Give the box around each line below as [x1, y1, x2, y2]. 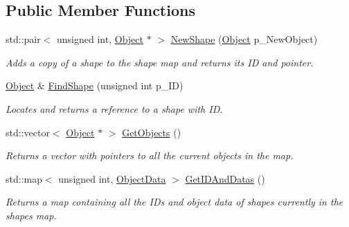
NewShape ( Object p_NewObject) [170, 32, 318, 46]
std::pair [6, 32, 41, 46]
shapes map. [6, 208, 57, 222]
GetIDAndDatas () [185, 171, 265, 185]
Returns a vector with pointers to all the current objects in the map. [6, 148, 294, 163]
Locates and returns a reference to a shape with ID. [6, 101, 223, 116]
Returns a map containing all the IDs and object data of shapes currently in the [6, 194, 343, 209]
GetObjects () [122, 125, 181, 139]
